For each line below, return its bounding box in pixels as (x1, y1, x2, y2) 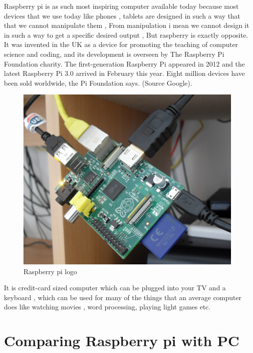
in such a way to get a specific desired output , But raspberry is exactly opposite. (4, 29, 248, 40)
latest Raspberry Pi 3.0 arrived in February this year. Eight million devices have (4, 68, 245, 78)
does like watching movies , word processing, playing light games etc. (4, 302, 210, 312)
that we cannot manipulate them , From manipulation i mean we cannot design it (4, 20, 250, 30)
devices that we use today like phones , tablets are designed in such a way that (4, 10, 241, 21)
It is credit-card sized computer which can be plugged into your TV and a (4, 282, 226, 293)
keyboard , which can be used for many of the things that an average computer (4, 292, 242, 302)
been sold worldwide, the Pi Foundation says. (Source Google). (4, 77, 192, 88)
